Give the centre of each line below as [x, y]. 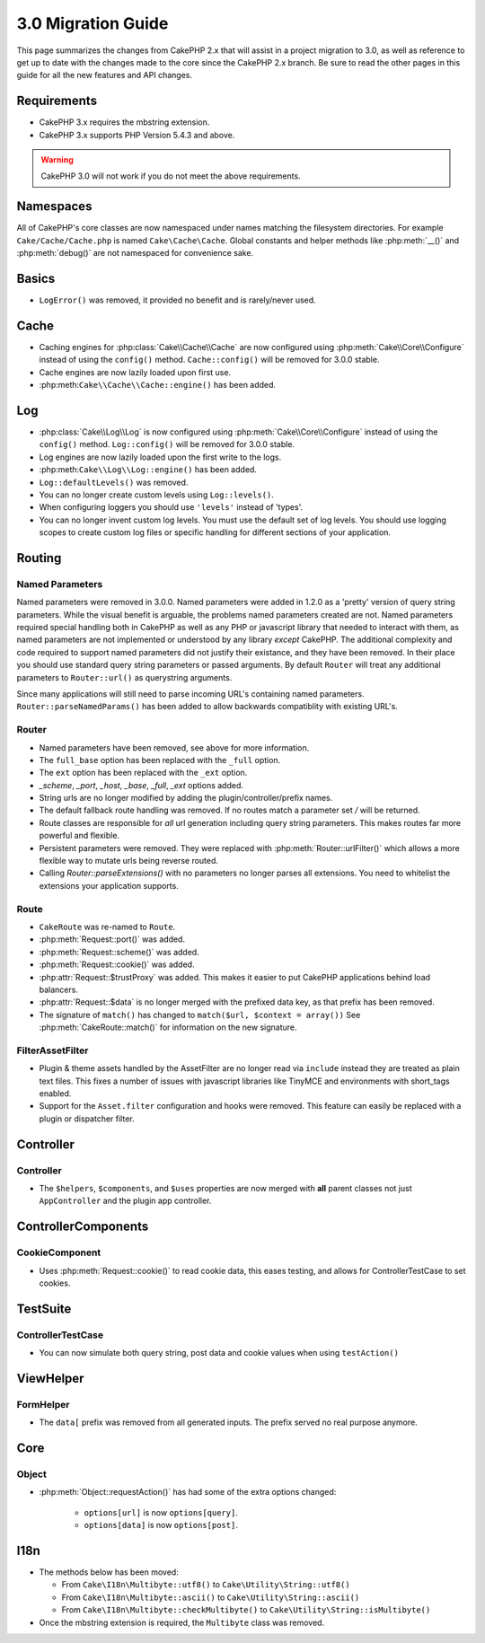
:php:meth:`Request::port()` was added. [112, 939]
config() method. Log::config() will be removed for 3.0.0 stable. [167, 444]
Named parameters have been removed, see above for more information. [174, 747]
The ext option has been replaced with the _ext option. [143, 773]
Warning [57, 160]
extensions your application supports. [109, 885]
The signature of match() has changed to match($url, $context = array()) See [200, 1015]
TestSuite [44, 1309]
